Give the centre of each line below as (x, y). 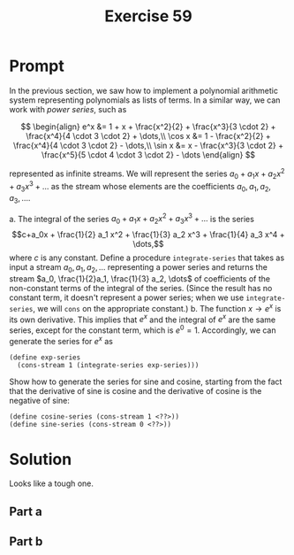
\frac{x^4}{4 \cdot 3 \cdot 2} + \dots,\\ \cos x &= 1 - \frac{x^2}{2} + (148, 135)
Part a (26, 511)
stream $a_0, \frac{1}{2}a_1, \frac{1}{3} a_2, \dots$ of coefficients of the (140, 278)
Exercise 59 (148, 16)
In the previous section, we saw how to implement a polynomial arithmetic (143, 90)
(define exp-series (45, 357)
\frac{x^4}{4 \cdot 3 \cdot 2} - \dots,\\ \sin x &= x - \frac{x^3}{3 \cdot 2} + (148, 145)
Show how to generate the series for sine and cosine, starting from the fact (146, 382)
